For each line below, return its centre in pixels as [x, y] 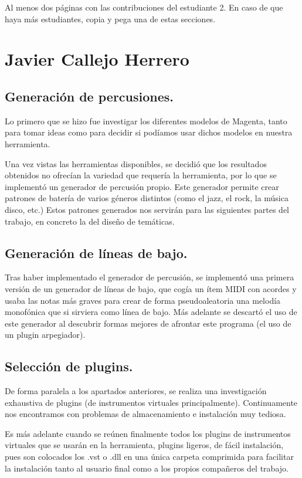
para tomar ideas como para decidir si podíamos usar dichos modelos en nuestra [149, 132]
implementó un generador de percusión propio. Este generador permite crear [142, 186]
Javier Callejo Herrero [97, 59]
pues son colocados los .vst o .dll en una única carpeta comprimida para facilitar [149, 457]
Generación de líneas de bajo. [96, 252]
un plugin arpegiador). [45, 335]
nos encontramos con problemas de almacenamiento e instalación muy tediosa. [145, 414]
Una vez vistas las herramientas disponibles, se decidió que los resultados [136, 163]
